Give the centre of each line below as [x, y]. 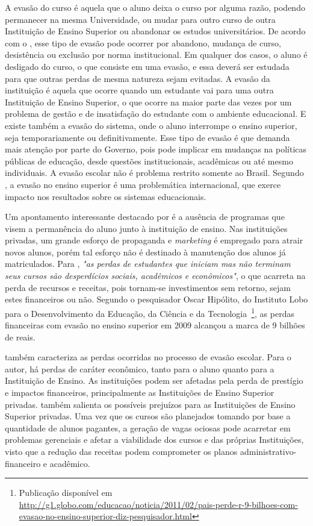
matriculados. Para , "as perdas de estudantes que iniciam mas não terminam [148, 264]
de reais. [20, 337]
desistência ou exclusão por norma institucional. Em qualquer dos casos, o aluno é [156, 55]
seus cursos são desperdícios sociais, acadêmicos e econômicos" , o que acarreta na [155, 276]
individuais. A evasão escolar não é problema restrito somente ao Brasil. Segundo [154, 173]
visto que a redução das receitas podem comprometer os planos [121, 452]
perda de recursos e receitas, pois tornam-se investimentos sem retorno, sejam [148, 287]
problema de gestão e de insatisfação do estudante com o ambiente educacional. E [156, 114]
